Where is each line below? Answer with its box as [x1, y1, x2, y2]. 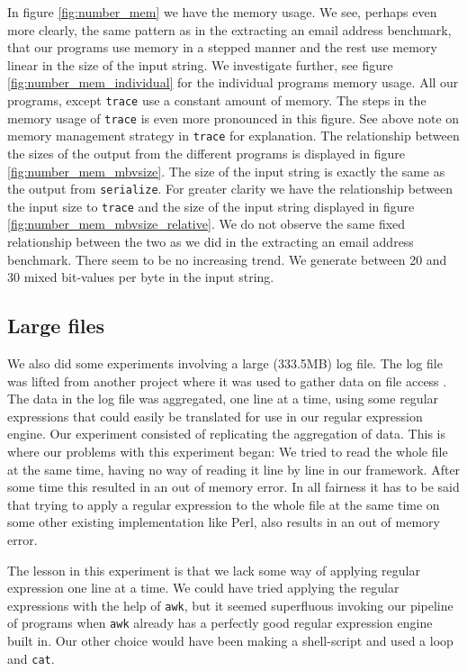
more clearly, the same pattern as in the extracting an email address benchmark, [7, 20, 452, 39]
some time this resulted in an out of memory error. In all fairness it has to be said [7, 477, 460, 496]
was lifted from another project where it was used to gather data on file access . [7, 371, 447, 390]
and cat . [7, 648, 55, 667]
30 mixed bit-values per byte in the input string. [7, 267, 274, 286]
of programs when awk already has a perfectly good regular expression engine [7, 613, 433, 632]
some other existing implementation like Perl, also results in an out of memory [7, 512, 440, 531]
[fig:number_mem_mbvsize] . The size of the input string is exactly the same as [7, 161, 445, 180]
